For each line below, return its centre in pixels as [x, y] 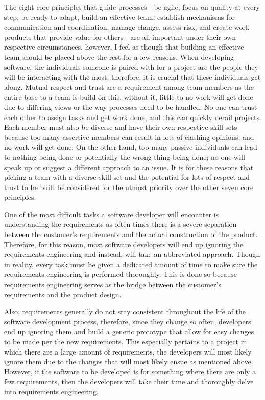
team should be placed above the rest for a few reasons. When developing [119, 56]
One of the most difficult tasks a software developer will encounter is [112, 214]
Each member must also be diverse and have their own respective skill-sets [121, 127]
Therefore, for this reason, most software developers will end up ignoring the [124, 244]
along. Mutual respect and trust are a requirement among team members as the [129, 87]
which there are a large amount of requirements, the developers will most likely [128, 351]
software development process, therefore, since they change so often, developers [128, 321]
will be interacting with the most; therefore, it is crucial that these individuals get [132, 77]
